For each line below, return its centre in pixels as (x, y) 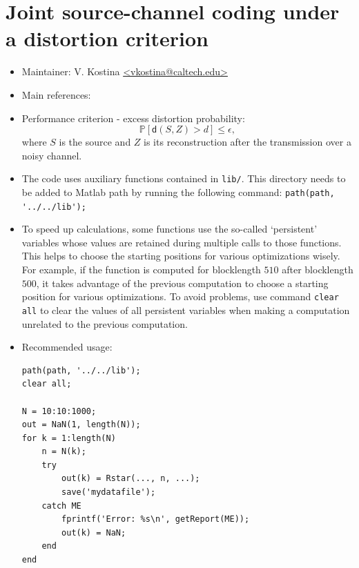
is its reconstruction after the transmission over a (248, 142)
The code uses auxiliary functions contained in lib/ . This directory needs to (184, 178)
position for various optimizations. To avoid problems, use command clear (180, 296)
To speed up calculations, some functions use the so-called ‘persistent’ (169, 229)
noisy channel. (52, 155)
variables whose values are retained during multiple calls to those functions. (182, 242)
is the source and (95, 142)
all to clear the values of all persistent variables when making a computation (186, 310)
